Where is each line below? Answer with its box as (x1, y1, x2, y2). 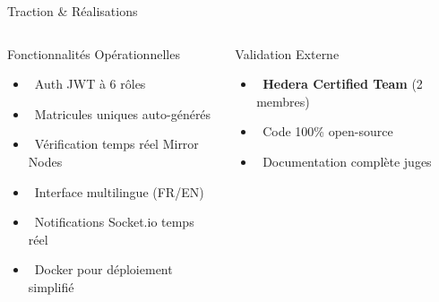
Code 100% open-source (263, 122, 393, 141)
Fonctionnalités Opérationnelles (7, 44, 180, 63)
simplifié (28, 277, 74, 296)
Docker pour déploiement (34, 260, 173, 279)
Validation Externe (235, 44, 340, 63)
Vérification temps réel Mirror (34, 134, 199, 153)
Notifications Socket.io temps (34, 212, 194, 231)
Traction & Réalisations (7, 2, 138, 20)
